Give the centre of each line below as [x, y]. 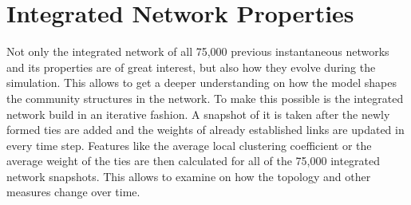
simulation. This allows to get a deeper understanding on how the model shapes [202, 83]
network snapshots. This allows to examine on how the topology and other [189, 176]
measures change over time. [73, 192]
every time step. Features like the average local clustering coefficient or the [189, 145]
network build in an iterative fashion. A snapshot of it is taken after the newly [198, 114]
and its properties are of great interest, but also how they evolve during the [191, 67]
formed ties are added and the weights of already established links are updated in [205, 130]
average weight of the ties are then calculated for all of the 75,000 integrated [194, 161]
